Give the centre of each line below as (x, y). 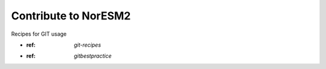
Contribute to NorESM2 (71, 16)
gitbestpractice (93, 56)
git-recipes (88, 45)
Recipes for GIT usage (39, 34)
